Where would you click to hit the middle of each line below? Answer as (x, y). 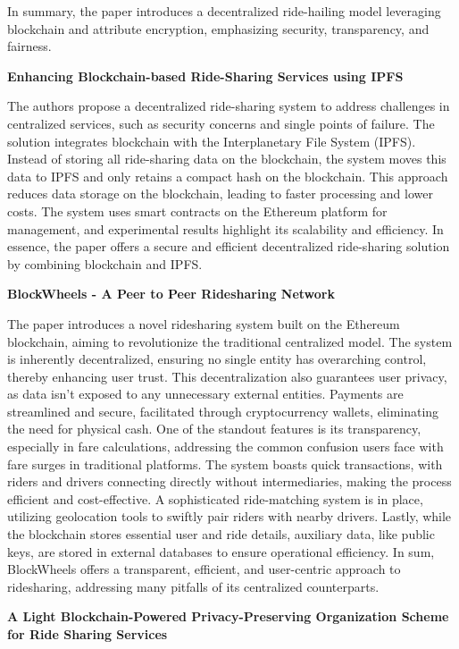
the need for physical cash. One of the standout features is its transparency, (214, 429)
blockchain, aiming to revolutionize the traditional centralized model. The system (230, 341)
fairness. (29, 46)
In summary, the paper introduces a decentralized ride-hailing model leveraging (224, 11)
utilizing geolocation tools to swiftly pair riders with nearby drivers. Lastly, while (229, 516)
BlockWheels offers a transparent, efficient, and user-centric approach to (204, 569)
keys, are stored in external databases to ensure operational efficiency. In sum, (221, 551)
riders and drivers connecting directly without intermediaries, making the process (229, 481)
